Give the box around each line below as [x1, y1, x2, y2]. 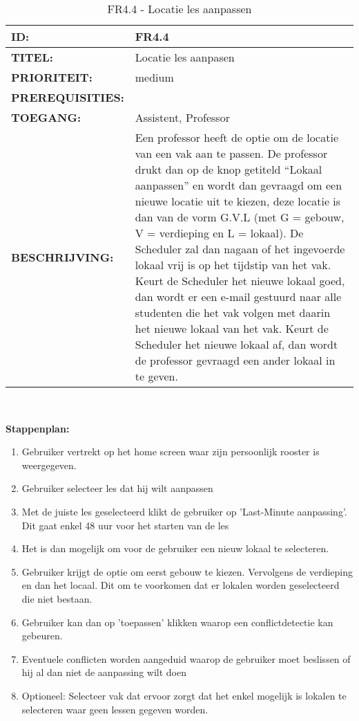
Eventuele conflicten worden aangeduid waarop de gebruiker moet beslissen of [21, 651, 351, 666]
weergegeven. [21, 457, 77, 472]
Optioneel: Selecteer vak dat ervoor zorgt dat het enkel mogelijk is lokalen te [21, 688, 347, 702]
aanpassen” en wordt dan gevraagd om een [135, 177, 342, 193]
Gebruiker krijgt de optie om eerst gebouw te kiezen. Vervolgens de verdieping [21, 564, 353, 578]
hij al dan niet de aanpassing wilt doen [21, 665, 186, 679]
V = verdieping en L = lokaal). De [135, 225, 304, 241]
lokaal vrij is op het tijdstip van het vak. [135, 257, 331, 273]
